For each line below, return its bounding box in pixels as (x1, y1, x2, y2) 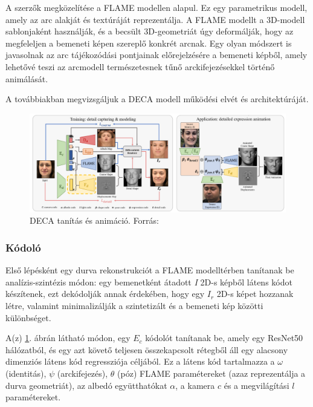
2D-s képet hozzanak (216, 287, 294, 300)
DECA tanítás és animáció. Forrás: (30, 214, 160, 227)
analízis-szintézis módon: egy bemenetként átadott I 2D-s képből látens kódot (5, 275, 292, 288)
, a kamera (175, 379, 215, 391)
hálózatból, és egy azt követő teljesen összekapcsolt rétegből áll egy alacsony (5, 343, 288, 356)
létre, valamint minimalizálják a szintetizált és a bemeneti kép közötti (5, 299, 263, 312)
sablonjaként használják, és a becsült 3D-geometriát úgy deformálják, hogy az (5, 25, 294, 37)
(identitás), (5, 367, 47, 380)
